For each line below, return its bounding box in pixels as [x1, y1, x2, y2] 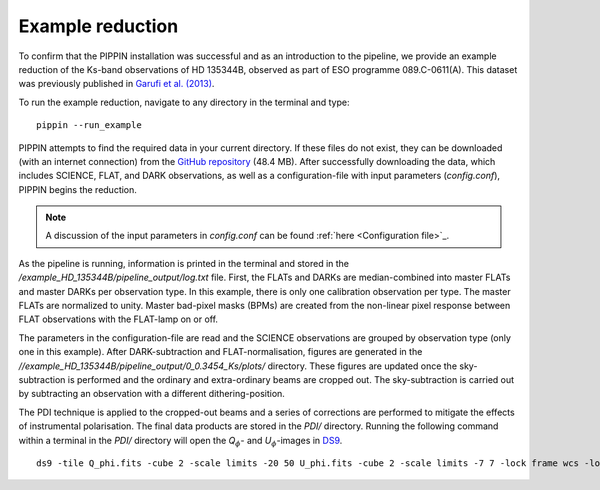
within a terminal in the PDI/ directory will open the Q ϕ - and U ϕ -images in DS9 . [18, 434, 343, 449]
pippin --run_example [36, 120, 142, 131]
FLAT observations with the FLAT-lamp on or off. [18, 313, 219, 325]
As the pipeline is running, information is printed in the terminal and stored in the [18, 257, 350, 269]
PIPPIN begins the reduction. [18, 183, 137, 195]
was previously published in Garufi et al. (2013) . [18, 78, 215, 90]
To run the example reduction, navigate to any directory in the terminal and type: [18, 96, 350, 108]
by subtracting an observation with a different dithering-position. [18, 388, 285, 400]
